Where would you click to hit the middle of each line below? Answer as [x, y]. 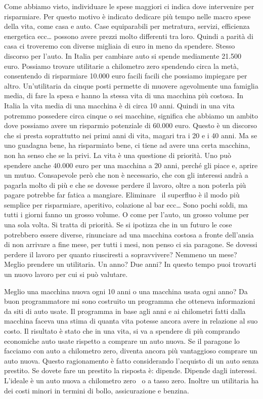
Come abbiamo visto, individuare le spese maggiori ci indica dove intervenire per [129, 6]
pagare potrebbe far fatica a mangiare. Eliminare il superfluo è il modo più [122, 195]
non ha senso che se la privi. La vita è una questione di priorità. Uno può [118, 155]
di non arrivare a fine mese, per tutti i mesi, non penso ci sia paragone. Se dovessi [131, 244]
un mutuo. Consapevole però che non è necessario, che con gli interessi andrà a [126, 175]
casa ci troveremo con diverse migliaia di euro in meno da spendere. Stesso [120, 46]
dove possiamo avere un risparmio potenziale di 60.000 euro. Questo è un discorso [130, 125]
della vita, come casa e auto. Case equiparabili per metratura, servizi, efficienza [127, 26]
